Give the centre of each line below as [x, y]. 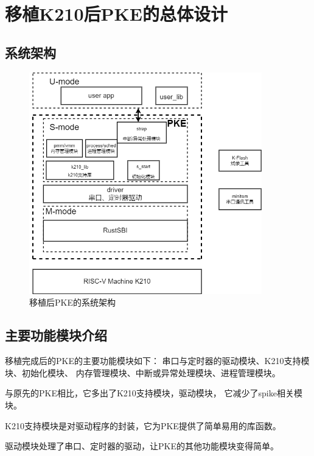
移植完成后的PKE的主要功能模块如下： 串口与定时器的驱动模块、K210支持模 [157, 361]
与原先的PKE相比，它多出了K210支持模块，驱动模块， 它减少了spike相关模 [154, 393]
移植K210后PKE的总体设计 [116, 14]
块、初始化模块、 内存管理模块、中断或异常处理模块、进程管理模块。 [143, 372]
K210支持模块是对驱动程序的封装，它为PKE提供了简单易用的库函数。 [143, 425]
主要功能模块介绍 [56, 335]
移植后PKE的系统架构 [72, 302]
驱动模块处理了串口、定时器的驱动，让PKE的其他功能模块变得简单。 [142, 446]
